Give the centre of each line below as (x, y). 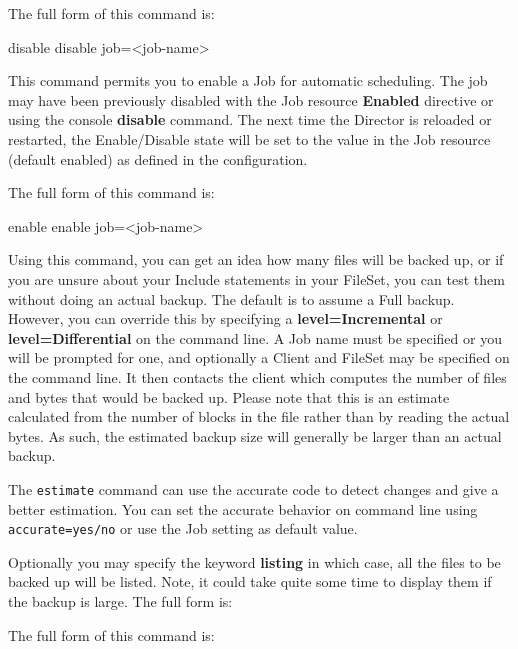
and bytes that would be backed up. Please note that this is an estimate (229, 396)
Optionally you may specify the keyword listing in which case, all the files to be (254, 561)
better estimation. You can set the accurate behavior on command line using (243, 508)
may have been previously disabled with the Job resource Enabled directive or (251, 99)
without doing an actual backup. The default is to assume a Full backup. (231, 298)
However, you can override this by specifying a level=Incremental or (225, 318)
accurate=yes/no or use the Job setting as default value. (183, 528)
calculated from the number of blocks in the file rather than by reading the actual (259, 416)
